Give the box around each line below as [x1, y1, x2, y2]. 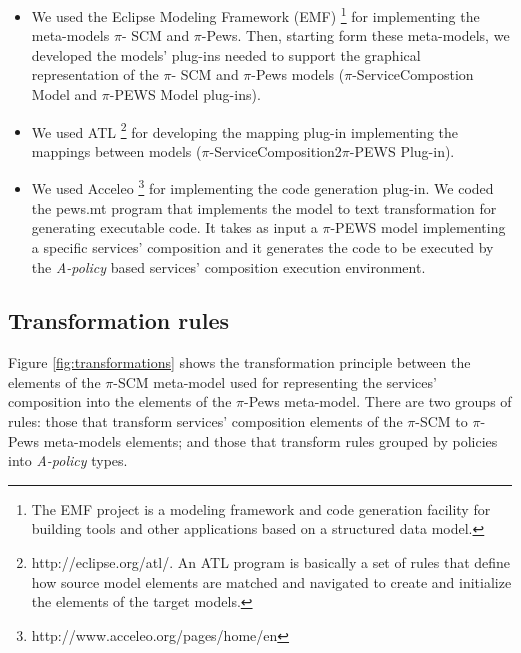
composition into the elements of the [8, 391, 232, 412]
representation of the [31, 64, 159, 85]
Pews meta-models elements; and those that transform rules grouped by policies [8, 430, 498, 451]
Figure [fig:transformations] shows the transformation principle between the [8, 352, 471, 373]
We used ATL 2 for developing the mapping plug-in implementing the [31, 118, 458, 142]
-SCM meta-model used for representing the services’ [113, 371, 437, 392]
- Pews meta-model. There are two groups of [244, 391, 512, 412]
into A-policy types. [8, 450, 128, 471]
